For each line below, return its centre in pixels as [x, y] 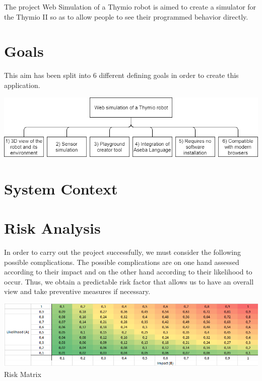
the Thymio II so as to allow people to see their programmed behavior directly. [126, 16]
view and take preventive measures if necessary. [77, 291]
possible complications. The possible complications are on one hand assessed [122, 262]
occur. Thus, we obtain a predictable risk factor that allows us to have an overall [129, 281]
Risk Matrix [23, 374]
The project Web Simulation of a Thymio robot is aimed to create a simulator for [130, 7]
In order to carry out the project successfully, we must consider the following [122, 252]
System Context [61, 188]
